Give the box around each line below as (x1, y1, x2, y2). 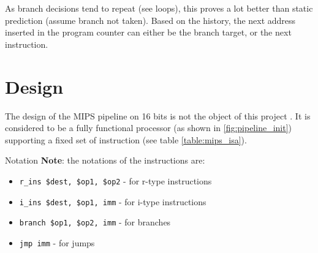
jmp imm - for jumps (19, 236, 95, 249)
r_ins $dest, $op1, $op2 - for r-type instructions (19, 174, 212, 187)
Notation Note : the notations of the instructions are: (5, 154, 205, 167)
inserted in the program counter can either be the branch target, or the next (5, 26, 292, 39)
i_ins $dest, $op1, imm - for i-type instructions (19, 195, 206, 208)
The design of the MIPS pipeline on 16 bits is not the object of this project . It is (5, 109, 311, 122)
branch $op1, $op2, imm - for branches (19, 216, 171, 228)
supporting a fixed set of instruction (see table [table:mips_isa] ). (5, 133, 247, 146)
